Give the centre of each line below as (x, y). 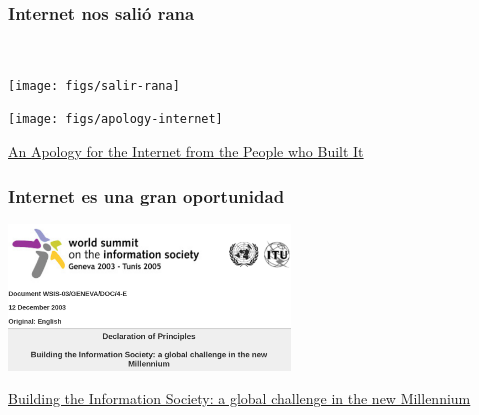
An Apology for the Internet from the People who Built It (186, 151)
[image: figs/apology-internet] (115, 119)
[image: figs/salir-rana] (94, 85)
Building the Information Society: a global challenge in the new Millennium (239, 398)
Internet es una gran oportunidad (146, 195)
